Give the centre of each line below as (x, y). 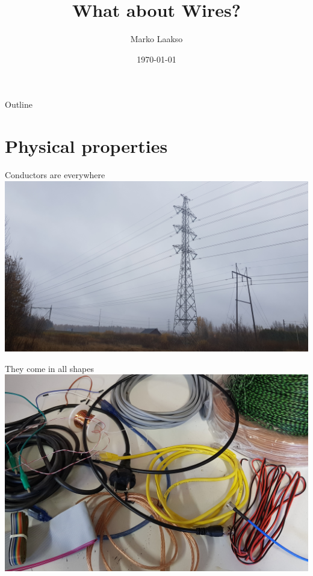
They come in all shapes (49, 368)
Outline (19, 104)
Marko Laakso (156, 39)
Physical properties (86, 146)
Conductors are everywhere (55, 175)
